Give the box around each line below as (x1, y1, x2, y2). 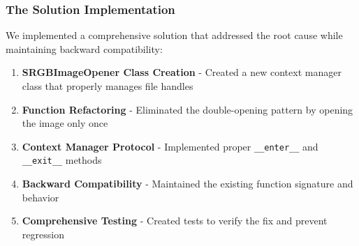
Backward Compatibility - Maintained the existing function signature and (22, 176, 353, 191)
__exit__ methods (22, 153, 102, 167)
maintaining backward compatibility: (6, 41, 163, 56)
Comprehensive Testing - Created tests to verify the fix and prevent (22, 213, 328, 228)
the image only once (22, 116, 108, 130)
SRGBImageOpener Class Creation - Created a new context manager (22, 65, 342, 79)
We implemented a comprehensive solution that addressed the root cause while (6, 28, 343, 43)
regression (22, 226, 64, 241)
